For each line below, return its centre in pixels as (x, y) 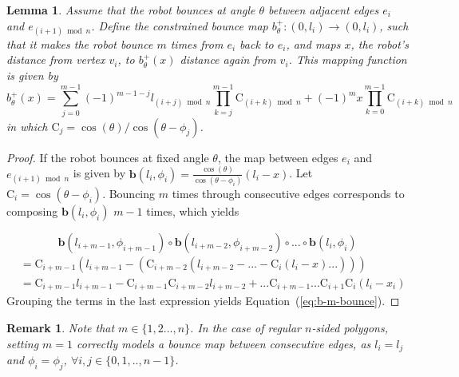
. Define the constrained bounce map (180, 25)
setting (23, 343)
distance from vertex (56, 60)
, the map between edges (278, 157)
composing (32, 210)
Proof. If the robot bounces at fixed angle (108, 157)
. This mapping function (348, 60)
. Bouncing (129, 193)
